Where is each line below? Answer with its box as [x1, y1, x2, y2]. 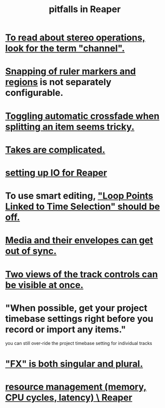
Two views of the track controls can [5, 268, 158, 280]
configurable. [5, 87, 64, 99]
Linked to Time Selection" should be [5, 201, 160, 212]
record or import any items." [5, 324, 126, 335]
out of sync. [5, 246, 57, 257]
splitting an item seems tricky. [5, 121, 135, 132]
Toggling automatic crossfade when [5, 110, 160, 122]
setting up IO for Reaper [5, 167, 107, 179]
